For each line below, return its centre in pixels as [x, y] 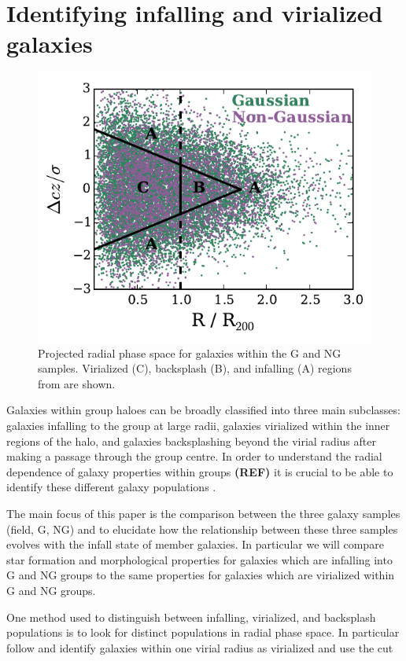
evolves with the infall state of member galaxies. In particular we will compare [195, 544]
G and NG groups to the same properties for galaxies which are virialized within [201, 575]
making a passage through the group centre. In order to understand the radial [194, 456]
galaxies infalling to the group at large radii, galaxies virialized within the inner [198, 426]
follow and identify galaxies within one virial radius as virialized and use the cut [200, 647]
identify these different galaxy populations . [111, 487]
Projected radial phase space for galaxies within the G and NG [190, 353]
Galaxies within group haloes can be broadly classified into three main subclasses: [203, 410]
